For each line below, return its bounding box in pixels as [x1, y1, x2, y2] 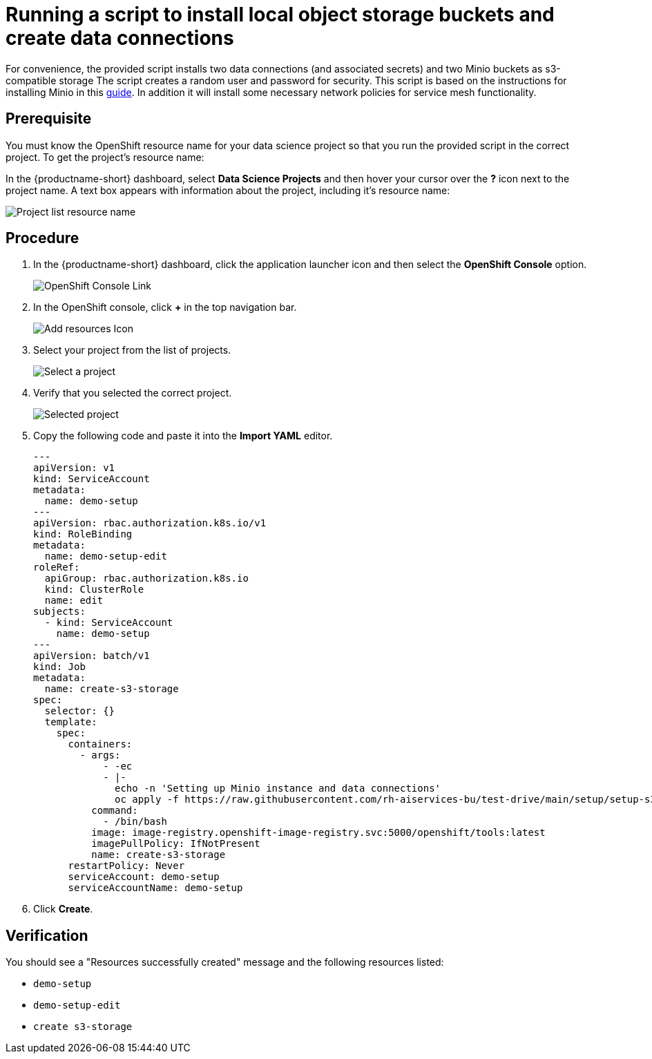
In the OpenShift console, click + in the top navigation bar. [33, 301, 297, 314]
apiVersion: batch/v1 [33, 650, 150, 662]
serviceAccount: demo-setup [68, 871, 220, 883]
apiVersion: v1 [33, 462, 115, 474]
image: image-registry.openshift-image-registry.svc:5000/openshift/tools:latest [91, 827, 546, 839]
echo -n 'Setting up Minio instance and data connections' [115, 783, 441, 794]
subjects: [33, 606, 86, 618]
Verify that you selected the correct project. [33, 387, 232, 399]
